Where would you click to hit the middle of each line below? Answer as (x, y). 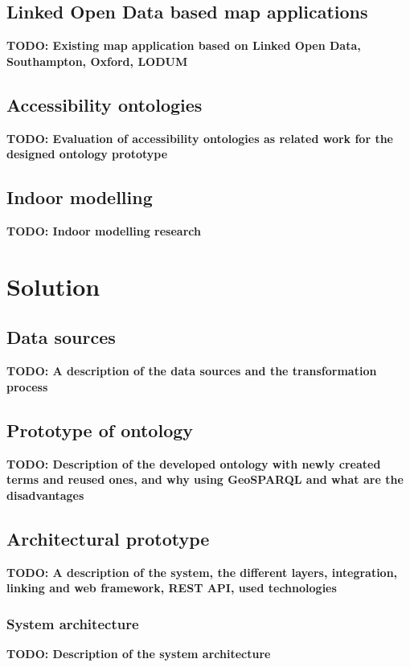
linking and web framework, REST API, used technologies (172, 588)
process (27, 386)
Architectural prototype (108, 538)
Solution (53, 286)
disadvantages (45, 495)
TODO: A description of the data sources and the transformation (192, 371)
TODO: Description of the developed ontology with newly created (194, 463)
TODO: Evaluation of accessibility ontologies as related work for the (200, 138)
